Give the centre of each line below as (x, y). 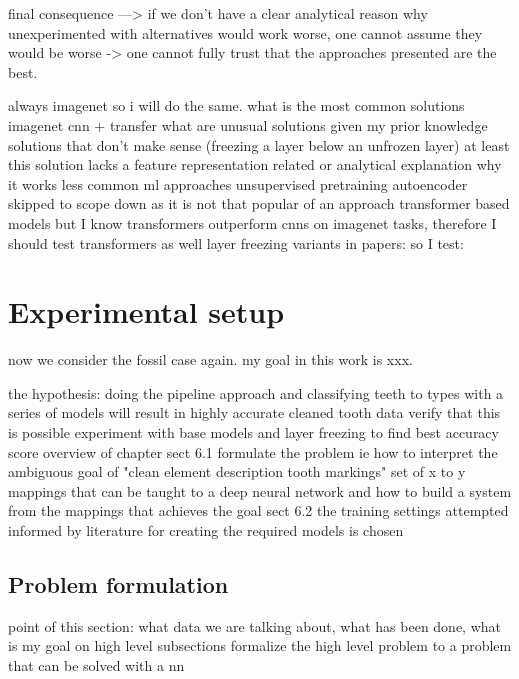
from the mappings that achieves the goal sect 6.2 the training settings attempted (258, 510)
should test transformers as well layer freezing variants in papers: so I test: (236, 242)
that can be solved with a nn (96, 664)
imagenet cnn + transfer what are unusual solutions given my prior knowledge (248, 124)
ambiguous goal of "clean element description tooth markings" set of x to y (237, 471)
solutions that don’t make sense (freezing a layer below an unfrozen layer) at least (259, 144)
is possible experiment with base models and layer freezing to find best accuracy (253, 432)
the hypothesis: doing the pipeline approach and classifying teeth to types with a (256, 392)
